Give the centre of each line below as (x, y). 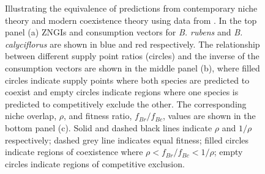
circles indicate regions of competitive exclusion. (95, 163)
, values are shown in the (209, 116)
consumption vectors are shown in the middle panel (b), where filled (132, 67)
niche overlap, (31, 116)
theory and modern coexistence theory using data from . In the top (131, 20)
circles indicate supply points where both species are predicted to (127, 80)
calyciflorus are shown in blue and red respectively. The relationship (132, 44)
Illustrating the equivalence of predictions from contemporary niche (131, 8)
